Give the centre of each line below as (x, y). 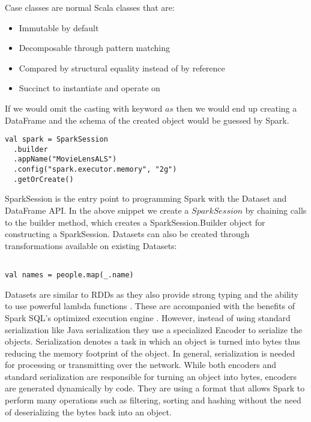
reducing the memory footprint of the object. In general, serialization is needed (150, 353)
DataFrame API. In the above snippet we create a (97, 210)
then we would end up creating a (237, 108)
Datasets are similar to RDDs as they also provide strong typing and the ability (152, 294)
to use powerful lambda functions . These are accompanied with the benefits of (150, 306)
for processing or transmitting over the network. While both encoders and (141, 365)
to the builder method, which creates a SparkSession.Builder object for (135, 222)
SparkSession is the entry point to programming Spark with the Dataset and (146, 198)
